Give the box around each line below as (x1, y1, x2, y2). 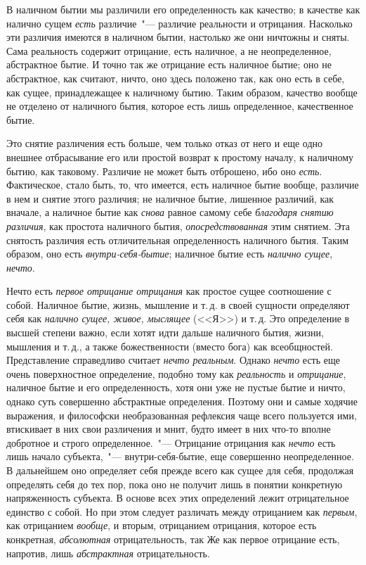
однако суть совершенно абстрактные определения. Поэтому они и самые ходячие (6, 394, 358, 409)
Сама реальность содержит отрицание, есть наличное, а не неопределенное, (6, 43, 332, 58)
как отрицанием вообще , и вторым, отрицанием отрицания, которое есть (6, 518, 317, 533)
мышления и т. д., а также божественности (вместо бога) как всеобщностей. (6, 338, 333, 353)
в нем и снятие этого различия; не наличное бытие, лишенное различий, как (6, 191, 334, 205)
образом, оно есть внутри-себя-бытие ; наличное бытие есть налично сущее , (6, 246, 333, 261)
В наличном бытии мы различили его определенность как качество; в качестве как (6, 2, 360, 16)
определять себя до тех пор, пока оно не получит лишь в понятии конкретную (6, 476, 343, 491)
